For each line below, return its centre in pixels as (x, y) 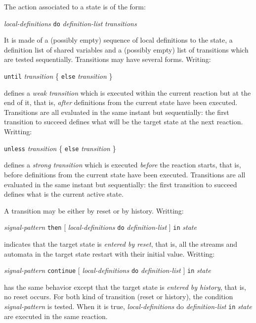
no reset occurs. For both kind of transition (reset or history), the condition (119, 296)
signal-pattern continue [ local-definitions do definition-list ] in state (107, 270)
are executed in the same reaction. (56, 316)
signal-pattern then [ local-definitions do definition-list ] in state (100, 227)
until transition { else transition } (58, 76)
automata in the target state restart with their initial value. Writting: (109, 253)
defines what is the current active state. (64, 194)
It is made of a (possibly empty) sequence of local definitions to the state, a (118, 40)
